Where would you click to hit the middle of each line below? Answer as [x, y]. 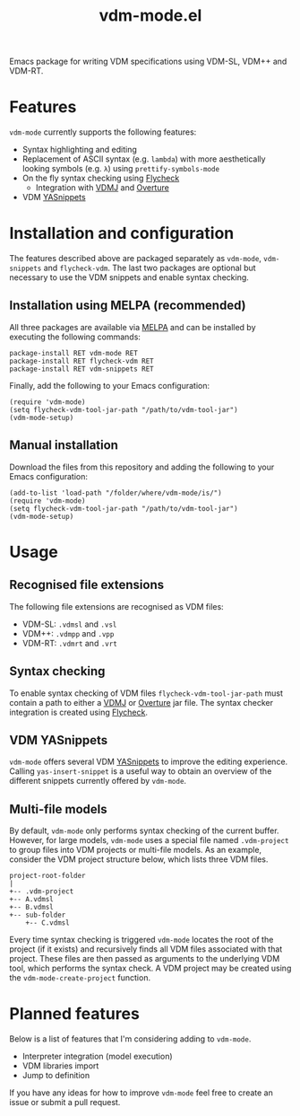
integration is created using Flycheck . [78, 712]
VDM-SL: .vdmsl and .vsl [69, 624]
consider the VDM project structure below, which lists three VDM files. [139, 859]
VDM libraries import [60, 1066]
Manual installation [64, 445]
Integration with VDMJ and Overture [103, 188]
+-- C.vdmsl [47, 923]
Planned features [75, 1014]
